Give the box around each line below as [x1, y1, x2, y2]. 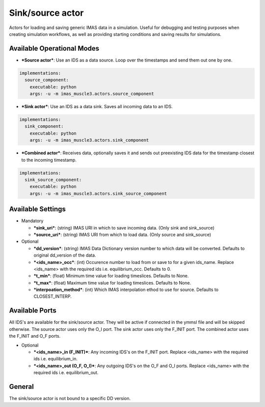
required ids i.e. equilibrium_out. [33, 370, 99, 376]
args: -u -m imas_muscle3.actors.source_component [29, 91, 154, 96]
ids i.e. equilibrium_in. [33, 356, 78, 362]
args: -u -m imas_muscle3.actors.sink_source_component [29, 191, 167, 196]
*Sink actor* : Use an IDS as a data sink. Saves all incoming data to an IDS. [21, 103, 173, 109]
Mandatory [21, 218, 44, 224]
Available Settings [9, 205, 66, 213]
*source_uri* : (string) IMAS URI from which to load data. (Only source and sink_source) [33, 232, 212, 237]
